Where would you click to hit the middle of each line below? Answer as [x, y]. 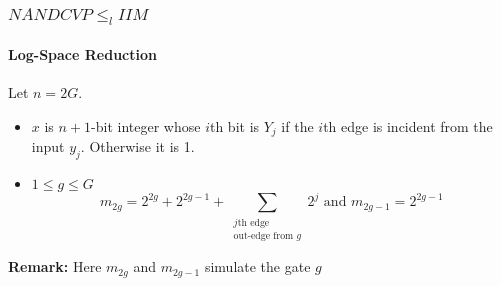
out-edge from [263, 235]
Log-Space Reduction [82, 53]
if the [297, 125]
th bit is [234, 125]
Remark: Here [55, 266]
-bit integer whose [146, 125]
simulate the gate [257, 266]
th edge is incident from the [408, 125]
